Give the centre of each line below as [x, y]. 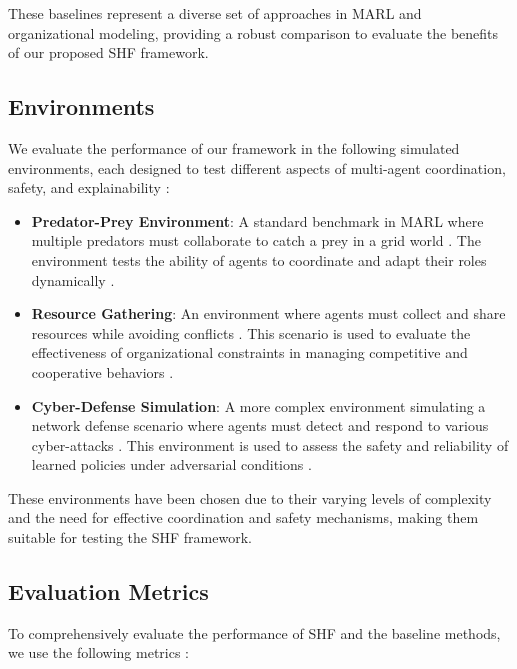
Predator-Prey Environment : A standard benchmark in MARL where [257, 220]
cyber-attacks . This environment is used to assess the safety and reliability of [270, 444]
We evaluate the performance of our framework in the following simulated [234, 147]
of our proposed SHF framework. [108, 52]
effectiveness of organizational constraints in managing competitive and [249, 352]
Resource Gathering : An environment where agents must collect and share [268, 313]
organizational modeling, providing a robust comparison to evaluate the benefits [253, 32]
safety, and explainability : [89, 187]
